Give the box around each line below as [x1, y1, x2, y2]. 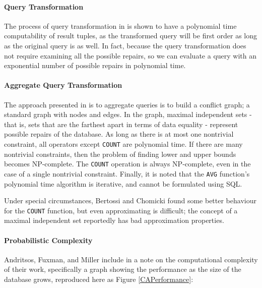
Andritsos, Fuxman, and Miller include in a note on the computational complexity [4, 254, 258, 264]
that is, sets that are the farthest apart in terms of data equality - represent [4, 119, 238, 129]
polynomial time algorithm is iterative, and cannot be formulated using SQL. [4, 178, 242, 189]
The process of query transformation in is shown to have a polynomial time [4, 20, 237, 31]
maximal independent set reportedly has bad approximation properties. [4, 215, 224, 225]
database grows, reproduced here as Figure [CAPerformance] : [4, 273, 193, 284]
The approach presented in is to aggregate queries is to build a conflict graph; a [4, 99, 250, 109]
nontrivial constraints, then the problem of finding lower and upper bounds [4, 148, 236, 159]
